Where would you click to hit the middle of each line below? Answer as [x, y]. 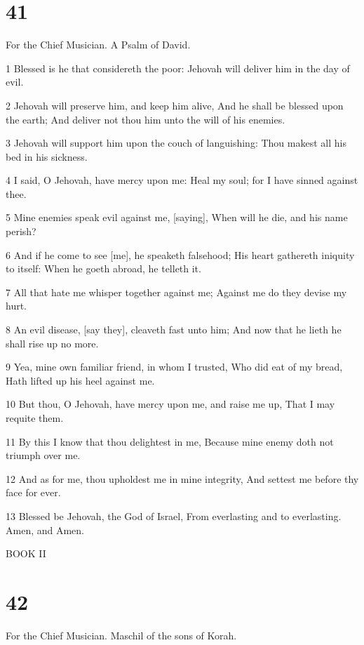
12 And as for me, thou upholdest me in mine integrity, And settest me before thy [182, 478]
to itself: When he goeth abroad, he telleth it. [103, 268]
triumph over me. [43, 455]
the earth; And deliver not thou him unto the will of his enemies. [146, 119]
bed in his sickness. [47, 156]
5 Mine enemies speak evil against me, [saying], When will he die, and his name [177, 217]
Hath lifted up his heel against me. [80, 380]
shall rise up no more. [52, 343]
